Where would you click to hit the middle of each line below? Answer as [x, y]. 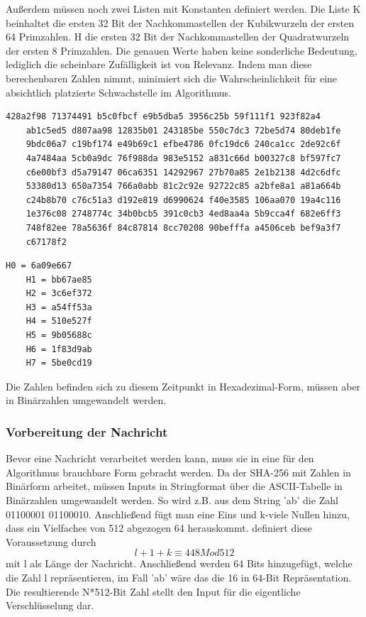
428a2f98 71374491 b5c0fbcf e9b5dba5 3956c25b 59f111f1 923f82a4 [163, 117]
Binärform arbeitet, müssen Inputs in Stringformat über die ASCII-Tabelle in [174, 486]
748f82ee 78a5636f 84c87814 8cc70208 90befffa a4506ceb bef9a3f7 [183, 228]
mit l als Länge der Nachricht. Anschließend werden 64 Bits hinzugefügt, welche [179, 563]
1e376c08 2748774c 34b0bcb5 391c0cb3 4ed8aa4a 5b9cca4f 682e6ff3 [183, 214]
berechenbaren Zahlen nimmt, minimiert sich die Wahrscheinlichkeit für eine [172, 78]
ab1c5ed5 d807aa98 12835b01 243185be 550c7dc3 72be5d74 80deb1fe [183, 130]
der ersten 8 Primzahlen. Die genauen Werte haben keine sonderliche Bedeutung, [182, 50]
